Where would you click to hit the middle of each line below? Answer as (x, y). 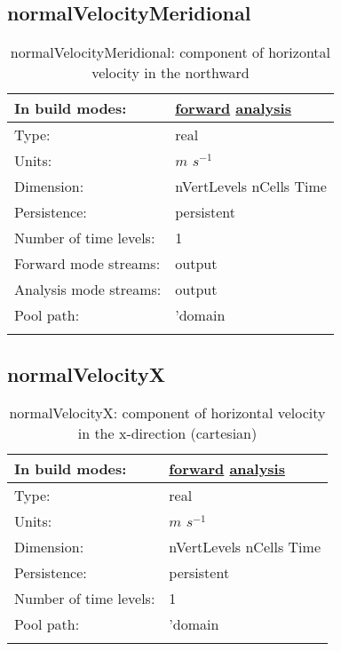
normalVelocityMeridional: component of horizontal (170, 52)
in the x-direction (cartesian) (167, 433)
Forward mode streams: (87, 264)
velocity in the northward (170, 73)
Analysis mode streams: (88, 290)
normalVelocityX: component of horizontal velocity (167, 413)
